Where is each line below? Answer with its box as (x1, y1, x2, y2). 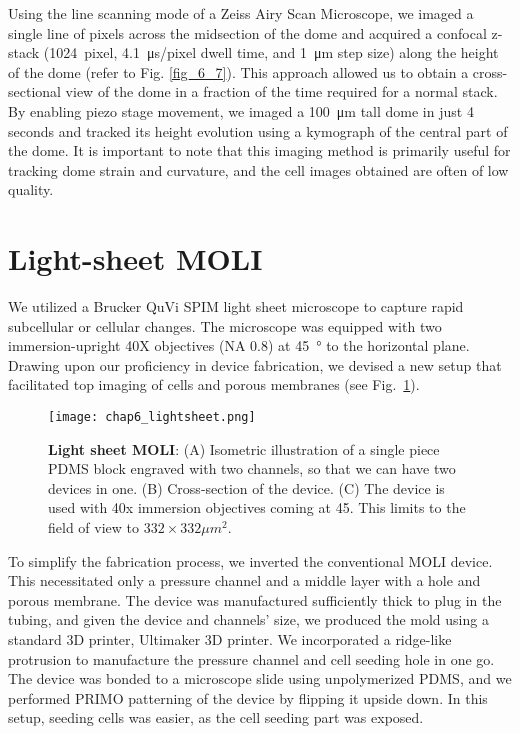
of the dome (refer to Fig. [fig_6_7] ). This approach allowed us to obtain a (8, 61, 469, 82)
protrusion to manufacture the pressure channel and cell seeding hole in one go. (8, 648, 495, 669)
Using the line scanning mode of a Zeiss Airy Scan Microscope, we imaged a (8, 3, 474, 23)
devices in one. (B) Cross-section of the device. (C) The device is (48, 477, 445, 498)
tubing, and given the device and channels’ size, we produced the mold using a (8, 609, 489, 630)
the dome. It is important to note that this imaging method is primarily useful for (8, 140, 511, 161)
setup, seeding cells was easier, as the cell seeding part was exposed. (8, 707, 424, 728)
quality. (8, 179, 54, 200)
